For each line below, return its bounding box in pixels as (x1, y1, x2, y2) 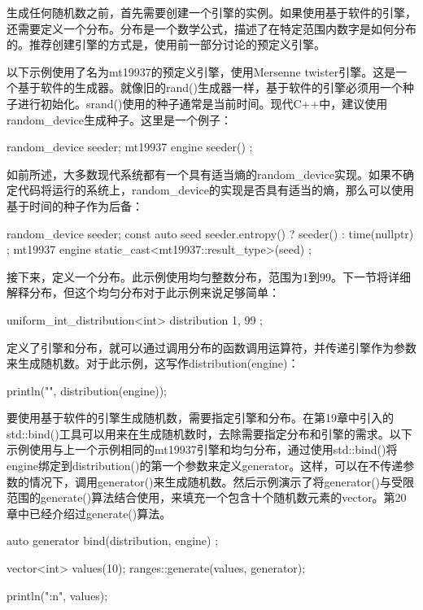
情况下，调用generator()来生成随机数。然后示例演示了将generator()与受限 (28, 473, 415, 490)
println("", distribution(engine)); (7, 381, 167, 399)
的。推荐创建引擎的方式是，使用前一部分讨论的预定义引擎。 (7, 36, 325, 53)
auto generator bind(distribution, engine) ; (7, 532, 219, 549)
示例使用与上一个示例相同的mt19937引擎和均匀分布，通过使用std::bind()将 (7, 441, 398, 458)
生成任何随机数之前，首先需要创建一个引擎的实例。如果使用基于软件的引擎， (7, 4, 416, 20)
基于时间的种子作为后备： (7, 197, 143, 214)
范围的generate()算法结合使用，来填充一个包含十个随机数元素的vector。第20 (7, 489, 407, 506)
